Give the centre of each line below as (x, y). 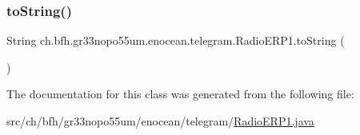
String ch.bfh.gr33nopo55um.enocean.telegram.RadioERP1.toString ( (176, 40)
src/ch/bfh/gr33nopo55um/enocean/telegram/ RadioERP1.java (160, 121)
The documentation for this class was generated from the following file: (180, 94)
